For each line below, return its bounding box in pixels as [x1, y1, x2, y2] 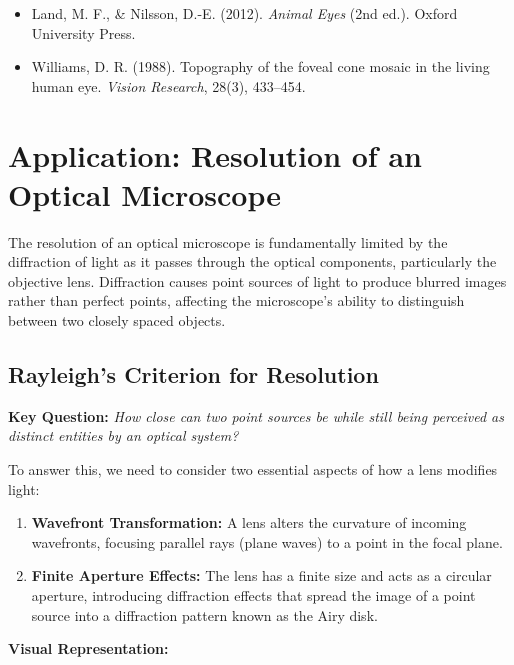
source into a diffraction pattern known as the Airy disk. [31, 604, 378, 625]
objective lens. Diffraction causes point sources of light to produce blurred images [8, 270, 507, 291]
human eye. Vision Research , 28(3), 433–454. [31, 75, 306, 96]
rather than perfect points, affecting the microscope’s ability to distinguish [8, 290, 465, 311]
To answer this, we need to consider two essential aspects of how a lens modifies [8, 459, 498, 480]
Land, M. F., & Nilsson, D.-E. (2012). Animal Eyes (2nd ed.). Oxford [31, 3, 458, 23]
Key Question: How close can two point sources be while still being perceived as [8, 405, 504, 426]
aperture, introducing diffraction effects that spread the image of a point [31, 585, 476, 606]
